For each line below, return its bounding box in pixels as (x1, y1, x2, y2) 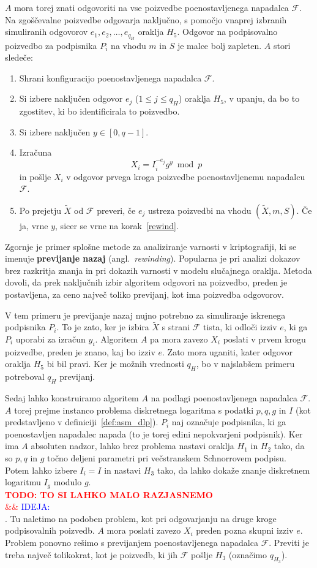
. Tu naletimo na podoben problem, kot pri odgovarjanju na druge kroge (5, 512, 277, 524)
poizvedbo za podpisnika (5, 39, 97, 51)
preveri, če (97, 204, 136, 217)
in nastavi (104, 463, 141, 476)
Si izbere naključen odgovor (19, 92, 123, 105)
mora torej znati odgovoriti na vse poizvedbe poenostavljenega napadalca (14, 1, 289, 13)
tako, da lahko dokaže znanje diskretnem (157, 463, 310, 476)
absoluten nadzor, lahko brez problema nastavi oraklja (31, 439, 234, 452)
